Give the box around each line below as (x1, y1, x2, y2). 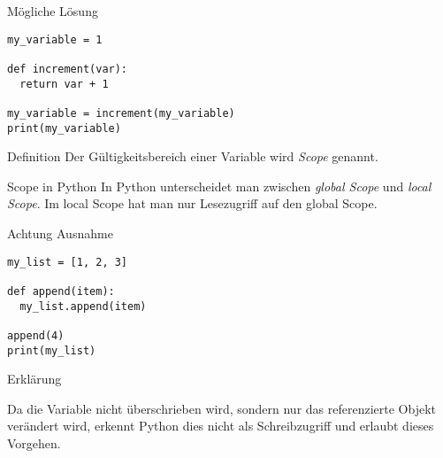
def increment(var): (7, 62, 128, 75)
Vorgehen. (7, 433, 61, 452)
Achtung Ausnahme (7, 223, 113, 242)
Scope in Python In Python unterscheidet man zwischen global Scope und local (7, 176, 432, 195)
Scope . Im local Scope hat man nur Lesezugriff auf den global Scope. (7, 194, 378, 213)
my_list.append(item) (19, 299, 147, 313)
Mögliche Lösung (7, 2, 98, 19)
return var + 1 (19, 77, 109, 90)
